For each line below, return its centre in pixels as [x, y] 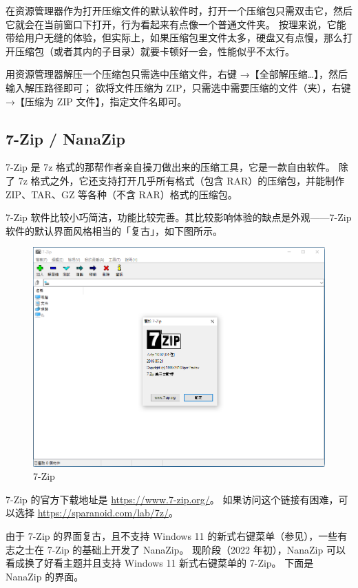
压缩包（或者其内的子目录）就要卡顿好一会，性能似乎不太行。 [155, 51]
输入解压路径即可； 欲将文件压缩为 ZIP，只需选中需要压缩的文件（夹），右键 [178, 87]
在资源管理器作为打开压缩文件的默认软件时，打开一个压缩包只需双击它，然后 [179, 10]
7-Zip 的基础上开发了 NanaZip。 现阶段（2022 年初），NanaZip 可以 [196, 549]
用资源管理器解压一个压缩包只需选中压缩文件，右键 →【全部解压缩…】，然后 [177, 74]
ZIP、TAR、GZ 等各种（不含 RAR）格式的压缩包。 [122, 194]
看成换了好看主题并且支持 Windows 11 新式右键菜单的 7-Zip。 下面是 [160, 563]
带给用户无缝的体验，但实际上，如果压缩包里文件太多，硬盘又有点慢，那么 [174, 38]
